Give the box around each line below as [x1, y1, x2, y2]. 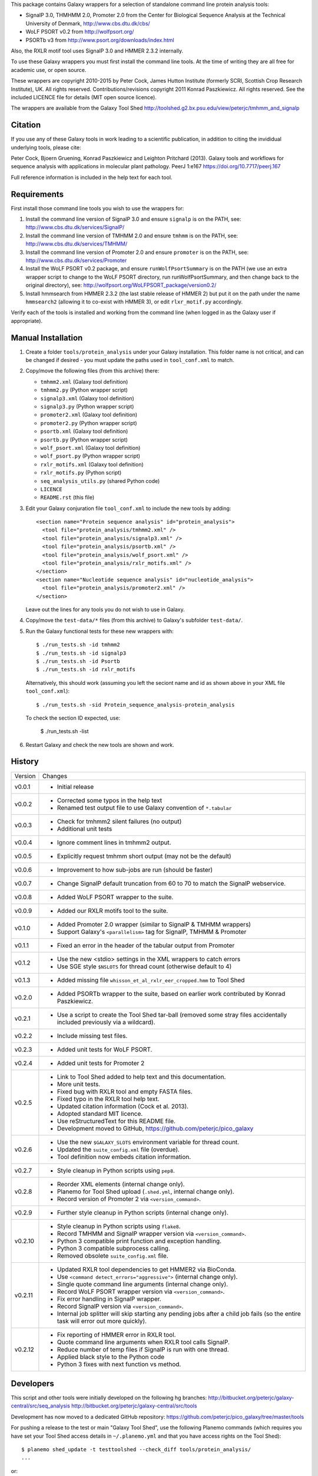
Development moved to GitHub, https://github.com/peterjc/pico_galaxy [57, 1124, 254, 1132]
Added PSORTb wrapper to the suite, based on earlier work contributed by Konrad [57, 990, 286, 998]
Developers [11, 1379, 54, 1389]
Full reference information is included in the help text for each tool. [11, 174, 173, 181]
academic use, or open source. [11, 66, 87, 73]
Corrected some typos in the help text [57, 796, 163, 804]
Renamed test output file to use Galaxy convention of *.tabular [57, 804, 232, 812]
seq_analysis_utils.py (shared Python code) [40, 477, 160, 484]
